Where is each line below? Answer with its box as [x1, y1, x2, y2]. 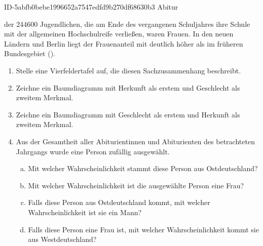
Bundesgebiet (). [4, 48, 55, 59]
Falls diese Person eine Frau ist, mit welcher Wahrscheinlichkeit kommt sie [28, 224, 259, 234]
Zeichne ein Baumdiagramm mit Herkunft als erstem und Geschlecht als [16, 82, 240, 93]
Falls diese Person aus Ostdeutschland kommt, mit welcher [28, 197, 210, 208]
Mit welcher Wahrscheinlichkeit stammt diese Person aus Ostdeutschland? [28, 163, 258, 174]
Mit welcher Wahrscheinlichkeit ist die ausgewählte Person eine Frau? [28, 180, 244, 190]
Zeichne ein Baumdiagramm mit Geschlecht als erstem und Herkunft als [16, 109, 240, 119]
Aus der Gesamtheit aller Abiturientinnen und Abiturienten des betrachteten [16, 136, 255, 146]
